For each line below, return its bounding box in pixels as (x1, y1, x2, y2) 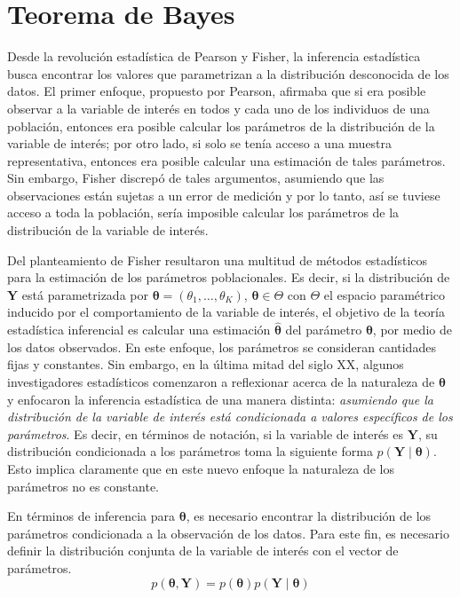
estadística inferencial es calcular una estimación (7, 320, 271, 339)
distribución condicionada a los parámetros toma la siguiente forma (7, 442, 373, 460)
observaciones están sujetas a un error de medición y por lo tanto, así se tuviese (7, 185, 440, 204)
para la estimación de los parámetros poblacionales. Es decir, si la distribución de (7, 268, 450, 287)
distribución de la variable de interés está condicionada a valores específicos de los (7, 407, 453, 426)
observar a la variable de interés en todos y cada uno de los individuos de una (7, 98, 430, 117)
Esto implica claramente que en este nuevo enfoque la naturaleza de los (7, 460, 395, 477)
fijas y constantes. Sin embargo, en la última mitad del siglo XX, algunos (7, 355, 404, 374)
